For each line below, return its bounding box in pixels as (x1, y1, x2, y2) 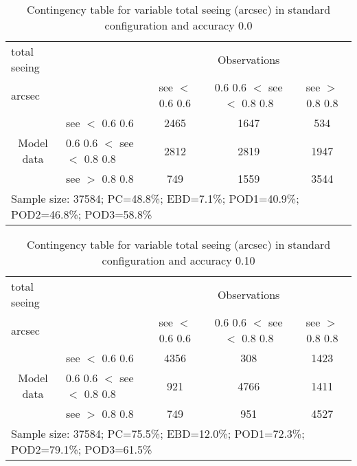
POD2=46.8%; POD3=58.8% (11, 206, 152, 222)
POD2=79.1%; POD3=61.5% (11, 441, 152, 457)
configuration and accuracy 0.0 (104, 17, 253, 33)
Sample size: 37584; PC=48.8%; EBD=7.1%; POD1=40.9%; (11, 190, 299, 206)
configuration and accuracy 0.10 (102, 252, 255, 268)
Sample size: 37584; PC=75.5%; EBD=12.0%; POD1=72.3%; (11, 425, 305, 441)
